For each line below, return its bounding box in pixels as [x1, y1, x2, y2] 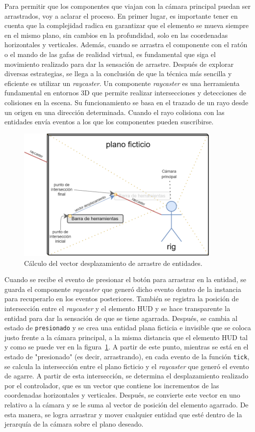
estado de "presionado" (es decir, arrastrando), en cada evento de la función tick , [4, 351, 250, 361]
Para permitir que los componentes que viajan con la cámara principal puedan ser [4, 1, 251, 11]
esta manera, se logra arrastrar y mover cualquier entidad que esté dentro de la [4, 409, 242, 419]
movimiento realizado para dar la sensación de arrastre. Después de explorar [4, 58, 234, 69]
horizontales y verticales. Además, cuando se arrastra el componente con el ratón [4, 39, 248, 50]
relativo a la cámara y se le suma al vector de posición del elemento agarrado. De [4, 399, 249, 409]
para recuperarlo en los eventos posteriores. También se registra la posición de [4, 293, 239, 304]
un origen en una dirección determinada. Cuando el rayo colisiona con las [4, 107, 225, 117]
